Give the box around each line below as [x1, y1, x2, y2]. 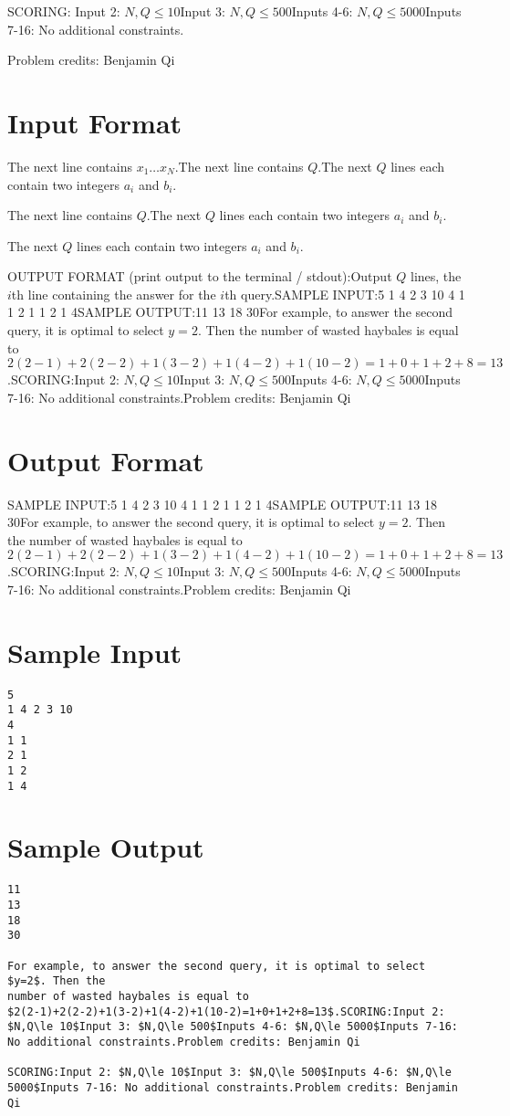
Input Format [7, 103, 182, 141]
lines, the [410, 267, 462, 286]
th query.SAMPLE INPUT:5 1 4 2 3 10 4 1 [224, 284, 465, 303]
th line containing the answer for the [11, 284, 216, 303]
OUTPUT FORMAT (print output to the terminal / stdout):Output [7, 267, 392, 286]
